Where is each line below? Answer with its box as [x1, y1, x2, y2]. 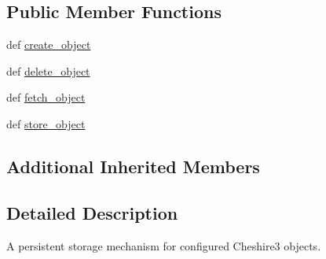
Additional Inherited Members [6, 154, 260, 178]
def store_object [6, 115, 86, 131]
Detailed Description [6, 200, 178, 224]
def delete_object [6, 62, 90, 79]
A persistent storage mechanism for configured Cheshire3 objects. [6, 237, 321, 253]
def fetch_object [6, 89, 86, 105]
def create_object [6, 36, 91, 53]
